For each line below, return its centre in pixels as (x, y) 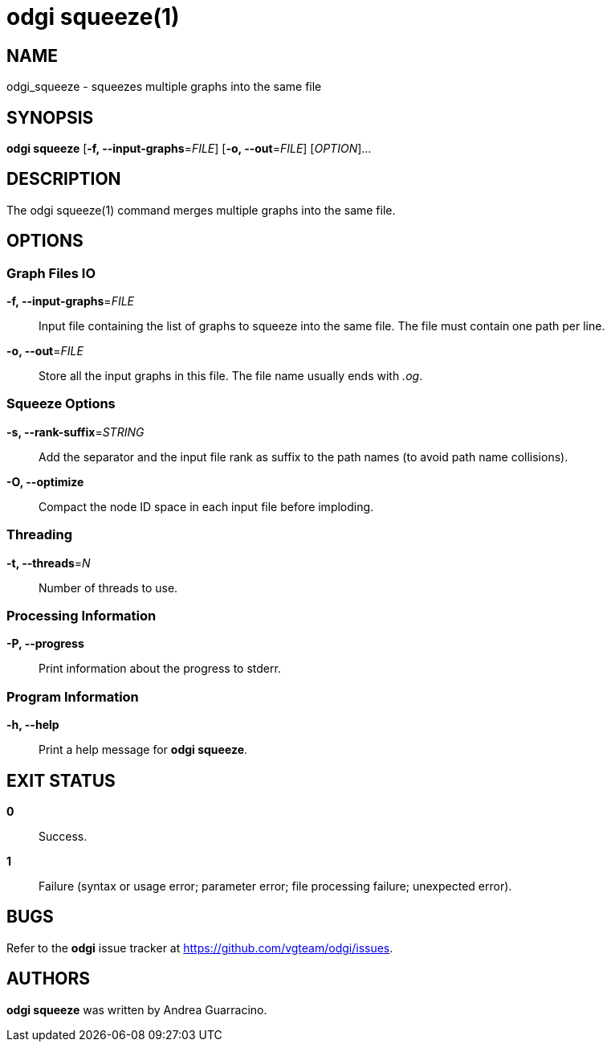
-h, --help (33, 725)
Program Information (73, 696)
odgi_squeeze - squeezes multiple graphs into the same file (164, 87)
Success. (63, 836)
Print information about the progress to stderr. (160, 669)
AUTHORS (49, 979)
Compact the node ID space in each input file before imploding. (206, 506)
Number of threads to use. (108, 587)
